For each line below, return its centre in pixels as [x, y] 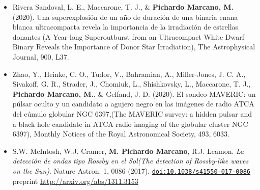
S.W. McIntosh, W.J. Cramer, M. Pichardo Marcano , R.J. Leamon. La [128, 151]
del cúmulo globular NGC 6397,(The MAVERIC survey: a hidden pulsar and [132, 113]
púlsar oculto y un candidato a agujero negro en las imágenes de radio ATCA [133, 104]
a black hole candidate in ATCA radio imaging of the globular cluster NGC [130, 124]
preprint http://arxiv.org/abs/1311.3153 [75, 181]
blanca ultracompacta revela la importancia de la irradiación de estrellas [125, 27]
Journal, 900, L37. [41, 56]
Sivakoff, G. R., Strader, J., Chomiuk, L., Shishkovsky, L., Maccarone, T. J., [132, 84]
